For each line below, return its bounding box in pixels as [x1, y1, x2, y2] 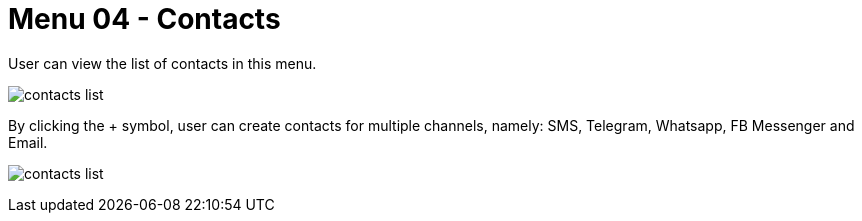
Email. [8, 133, 48, 151]
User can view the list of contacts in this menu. [8, 54, 317, 72]
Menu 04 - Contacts [8, 2, 281, 36]
